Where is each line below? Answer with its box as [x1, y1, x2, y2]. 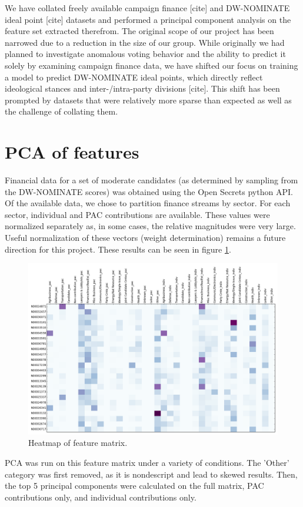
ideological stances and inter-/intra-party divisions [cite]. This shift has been [5, 82, 280, 95]
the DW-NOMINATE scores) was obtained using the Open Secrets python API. [5, 185, 293, 197]
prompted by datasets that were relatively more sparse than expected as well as [5, 93, 292, 106]
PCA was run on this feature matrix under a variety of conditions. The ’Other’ [5, 456, 289, 468]
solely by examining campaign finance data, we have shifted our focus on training [5, 59, 298, 71]
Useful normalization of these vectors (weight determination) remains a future [5, 231, 286, 244]
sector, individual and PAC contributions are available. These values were [5, 208, 270, 220]
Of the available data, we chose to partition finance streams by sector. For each [5, 197, 291, 209]
